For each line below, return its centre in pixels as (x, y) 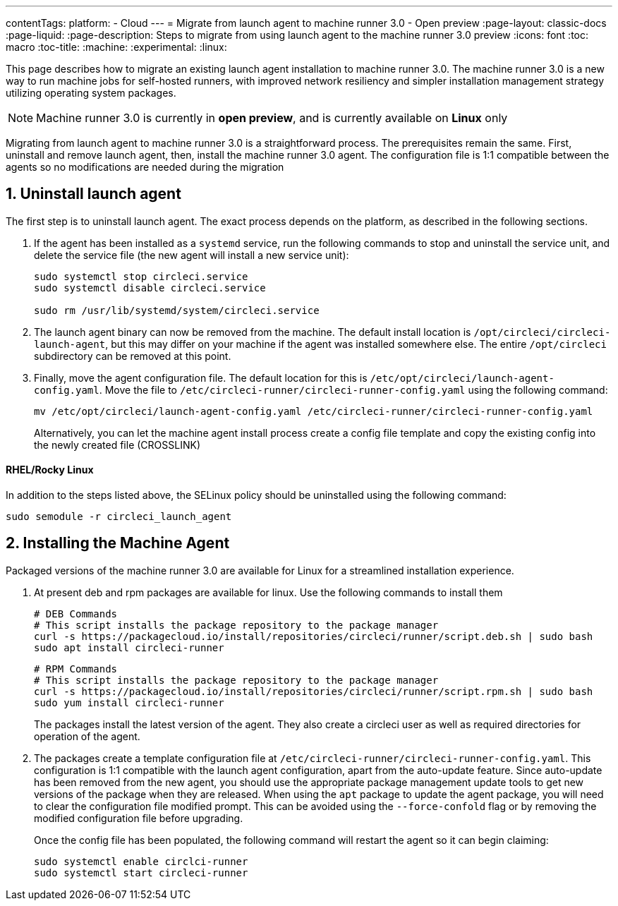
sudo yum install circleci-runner (129, 702)
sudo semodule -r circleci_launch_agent (119, 517)
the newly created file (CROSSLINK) (117, 445)
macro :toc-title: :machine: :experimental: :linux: (116, 47)
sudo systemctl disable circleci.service (150, 288)
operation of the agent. (87, 736)
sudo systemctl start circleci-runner (141, 872)
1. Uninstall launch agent (93, 194)
